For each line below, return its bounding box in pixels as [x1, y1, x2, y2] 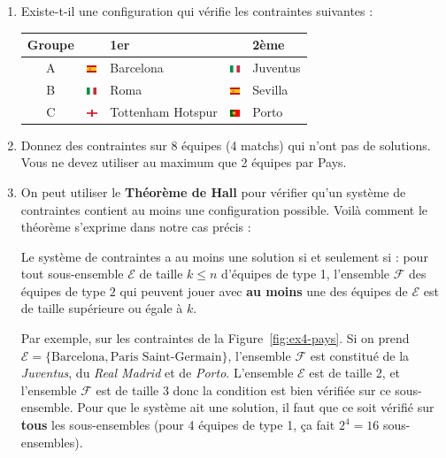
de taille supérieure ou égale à [20, 299, 183, 317]
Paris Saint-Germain [110, 350, 222, 363]
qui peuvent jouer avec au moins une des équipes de [119, 281, 408, 300]
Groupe [27, 35, 74, 54]
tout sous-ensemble [20, 264, 124, 283]
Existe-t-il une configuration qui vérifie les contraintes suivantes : [20, 2, 373, 19]
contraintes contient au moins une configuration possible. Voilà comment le [20, 200, 428, 218]
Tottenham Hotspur [110, 102, 218, 120]
